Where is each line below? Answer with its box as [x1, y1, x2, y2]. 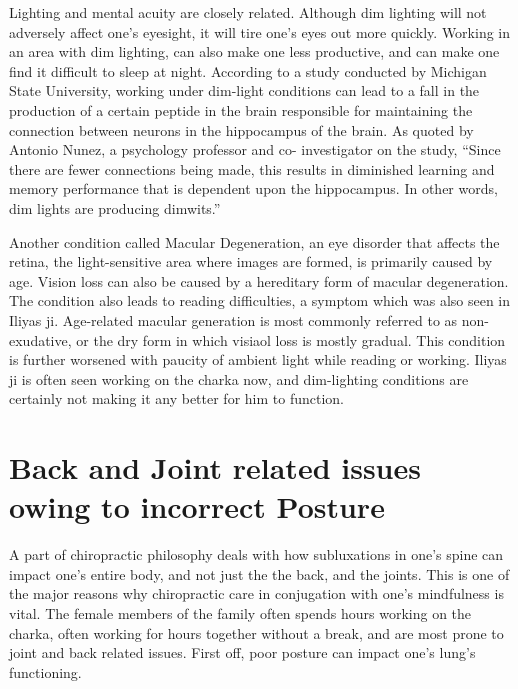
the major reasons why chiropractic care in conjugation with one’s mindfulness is [9, 583, 504, 604]
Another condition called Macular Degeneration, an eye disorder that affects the [9, 231, 500, 252]
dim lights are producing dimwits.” [9, 197, 221, 218]
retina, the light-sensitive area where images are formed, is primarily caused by [9, 251, 493, 272]
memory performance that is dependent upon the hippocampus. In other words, [9, 178, 498, 199]
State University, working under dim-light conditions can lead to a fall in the [9, 80, 480, 101]
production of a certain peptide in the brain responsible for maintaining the [9, 99, 473, 120]
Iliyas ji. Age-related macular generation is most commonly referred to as [9, 309, 458, 330]
